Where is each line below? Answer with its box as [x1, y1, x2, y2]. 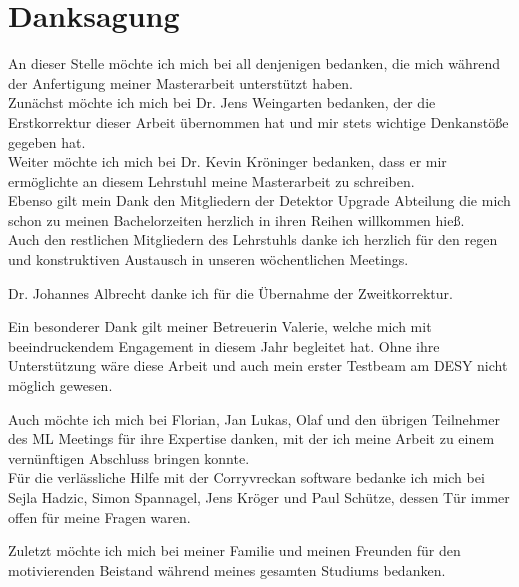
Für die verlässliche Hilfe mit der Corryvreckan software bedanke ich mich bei [8, 467, 485, 488]
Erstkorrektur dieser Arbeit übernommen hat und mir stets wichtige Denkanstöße [8, 111, 509, 132]
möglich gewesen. [8, 375, 113, 396]
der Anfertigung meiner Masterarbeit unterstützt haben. [8, 72, 353, 93]
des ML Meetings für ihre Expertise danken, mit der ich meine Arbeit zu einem [8, 428, 495, 449]
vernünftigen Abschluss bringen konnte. [8, 447, 250, 468]
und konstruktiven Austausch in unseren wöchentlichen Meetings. [8, 249, 409, 270]
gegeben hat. [8, 131, 86, 152]
